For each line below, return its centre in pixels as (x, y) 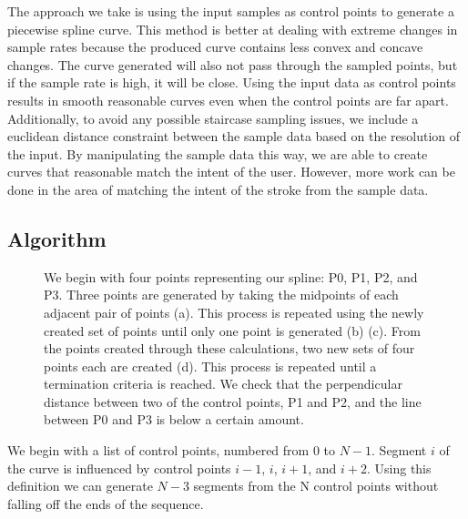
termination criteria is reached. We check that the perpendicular (223, 384)
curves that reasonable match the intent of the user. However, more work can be (231, 172)
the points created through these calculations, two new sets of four (229, 348)
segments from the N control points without (316, 486)
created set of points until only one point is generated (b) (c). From (232, 330)
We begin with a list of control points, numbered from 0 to (172, 450)
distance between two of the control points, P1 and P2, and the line (233, 401)
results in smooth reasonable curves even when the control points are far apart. (228, 100)
